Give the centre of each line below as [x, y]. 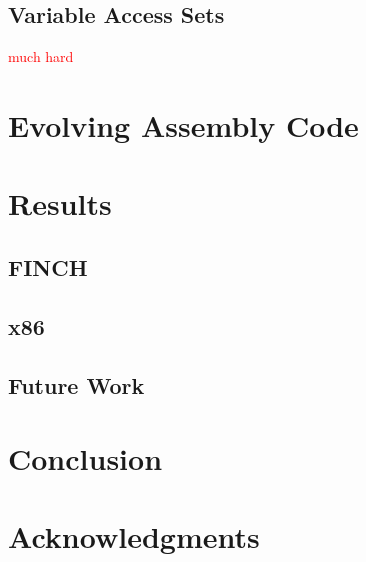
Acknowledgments [134, 536]
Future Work [76, 384]
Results [60, 203]
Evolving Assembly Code [183, 124]
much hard [41, 56]
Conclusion [85, 458]
